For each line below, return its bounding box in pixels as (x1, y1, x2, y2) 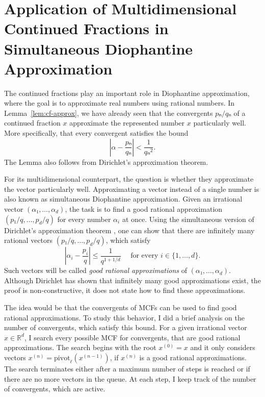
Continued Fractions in (4, 18, 169, 39)
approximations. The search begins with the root (4, 342, 156, 353)
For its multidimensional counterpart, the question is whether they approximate (4, 173, 254, 184)
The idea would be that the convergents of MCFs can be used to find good (4, 302, 237, 312)
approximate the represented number (69, 117, 185, 128)
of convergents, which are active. (4, 383, 105, 394)
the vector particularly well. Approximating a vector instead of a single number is (4, 183, 259, 194)
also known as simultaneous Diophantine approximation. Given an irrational (4, 193, 243, 204)
